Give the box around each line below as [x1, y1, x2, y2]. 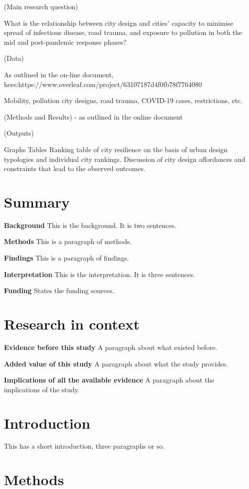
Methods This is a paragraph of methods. [4, 236, 132, 246]
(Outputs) [4, 128, 34, 138]
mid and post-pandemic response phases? [4, 36, 127, 47]
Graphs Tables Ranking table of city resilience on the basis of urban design [4, 144, 228, 154]
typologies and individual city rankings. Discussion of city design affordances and [4, 154, 246, 164]
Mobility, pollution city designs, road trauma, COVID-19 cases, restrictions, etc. [4, 95, 243, 105]
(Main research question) [4, 1, 78, 11]
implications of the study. [4, 384, 80, 394]
